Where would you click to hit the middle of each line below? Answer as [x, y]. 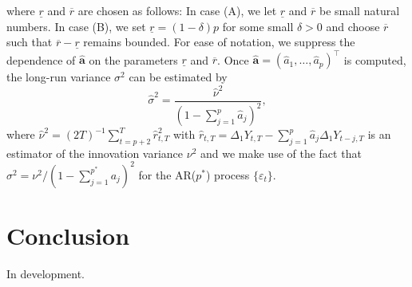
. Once [233, 59]
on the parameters [133, 59]
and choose [353, 26]
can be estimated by [178, 77]
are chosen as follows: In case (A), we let [177, 10]
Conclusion [68, 236]
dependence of [41, 59]
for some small [258, 26]
